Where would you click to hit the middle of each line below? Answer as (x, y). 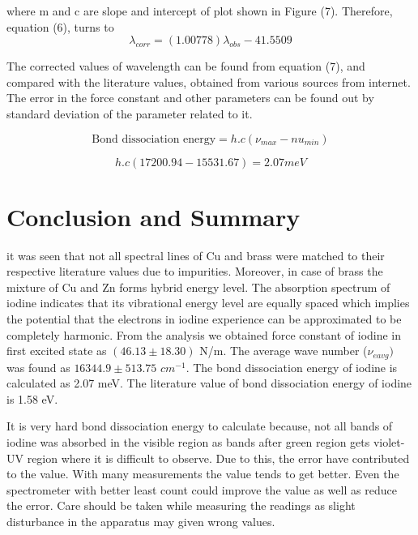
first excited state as (57, 351)
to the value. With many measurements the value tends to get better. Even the (203, 474)
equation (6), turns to (60, 26)
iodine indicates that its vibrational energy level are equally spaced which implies (208, 303)
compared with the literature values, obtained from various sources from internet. (209, 81)
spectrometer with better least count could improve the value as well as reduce (202, 489)
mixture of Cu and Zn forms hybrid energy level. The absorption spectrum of (198, 287)
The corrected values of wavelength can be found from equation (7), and (186, 66)
